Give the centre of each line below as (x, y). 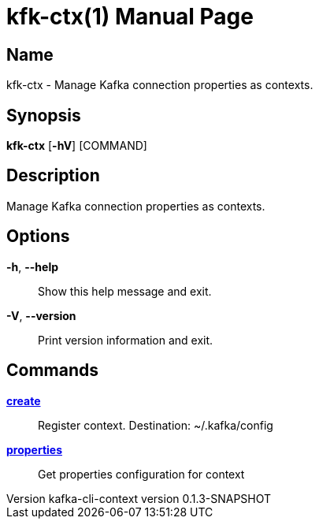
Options (38, 236)
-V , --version (41, 315)
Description (53, 176)
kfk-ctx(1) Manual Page (130, 17)
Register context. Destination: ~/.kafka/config (156, 425)
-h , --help (33, 266)
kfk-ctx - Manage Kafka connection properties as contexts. (160, 85)
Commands (53, 370)
